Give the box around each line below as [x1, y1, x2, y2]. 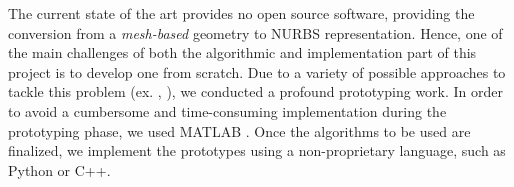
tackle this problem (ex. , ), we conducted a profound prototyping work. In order [8, 81, 504, 102]
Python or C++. [8, 159, 111, 180]
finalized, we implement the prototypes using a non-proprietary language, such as [8, 140, 506, 161]
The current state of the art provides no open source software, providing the [8, 3, 475, 23]
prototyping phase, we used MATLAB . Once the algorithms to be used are [8, 120, 471, 141]
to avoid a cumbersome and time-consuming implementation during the [8, 100, 447, 121]
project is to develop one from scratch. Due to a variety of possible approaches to [8, 61, 506, 82]
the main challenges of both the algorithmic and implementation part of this [8, 42, 477, 63]
